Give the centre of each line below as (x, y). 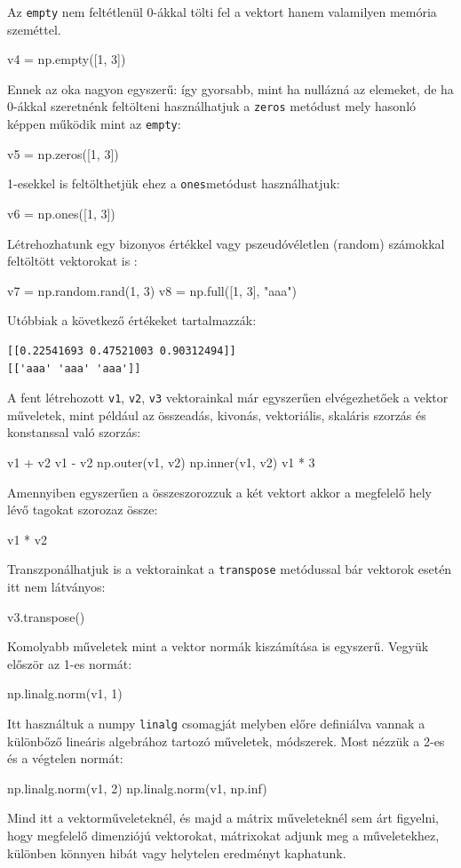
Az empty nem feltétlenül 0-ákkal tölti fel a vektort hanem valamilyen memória (222, 12)
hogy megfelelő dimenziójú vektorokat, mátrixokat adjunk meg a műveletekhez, (223, 836)
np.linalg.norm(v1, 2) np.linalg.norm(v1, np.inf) (137, 788)
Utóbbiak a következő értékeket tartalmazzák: (132, 320)
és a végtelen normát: (65, 758)
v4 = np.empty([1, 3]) (67, 59)
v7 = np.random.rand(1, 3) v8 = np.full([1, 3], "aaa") (152, 290)
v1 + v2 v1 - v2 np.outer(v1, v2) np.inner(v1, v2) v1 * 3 (161, 462)
